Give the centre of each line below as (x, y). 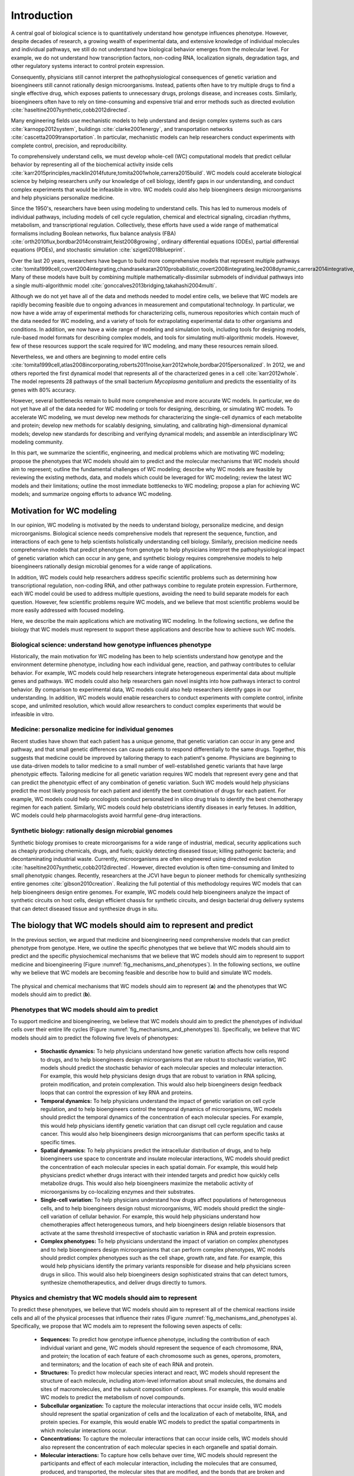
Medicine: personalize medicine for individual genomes (92, 729)
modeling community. (37, 442)
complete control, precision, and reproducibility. (69, 145)
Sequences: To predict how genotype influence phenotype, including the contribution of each (155, 1340)
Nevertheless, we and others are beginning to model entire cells (88, 357)
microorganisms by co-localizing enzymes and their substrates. (118, 1191)
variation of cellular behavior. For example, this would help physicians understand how (155, 1217)
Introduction (42, 15)
